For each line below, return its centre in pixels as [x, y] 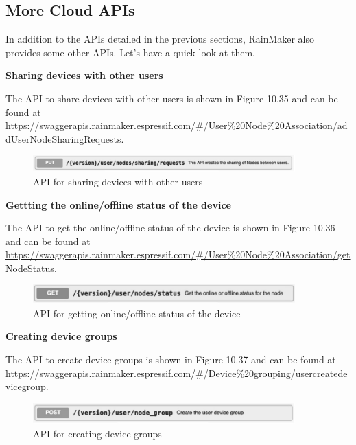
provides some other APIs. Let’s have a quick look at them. [130, 52]
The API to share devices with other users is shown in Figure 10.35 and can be [172, 98]
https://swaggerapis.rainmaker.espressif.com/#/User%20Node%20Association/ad [177, 125]
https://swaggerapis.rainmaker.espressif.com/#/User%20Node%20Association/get [178, 254]
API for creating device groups [97, 433]
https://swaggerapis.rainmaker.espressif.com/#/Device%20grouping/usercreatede [177, 373]
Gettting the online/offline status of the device [118, 204]
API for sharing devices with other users [118, 181]
